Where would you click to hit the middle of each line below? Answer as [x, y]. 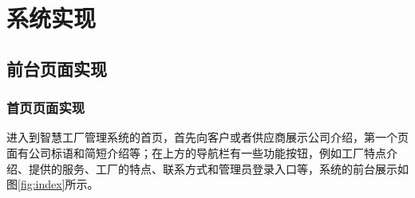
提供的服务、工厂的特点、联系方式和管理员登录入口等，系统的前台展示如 [218, 168]
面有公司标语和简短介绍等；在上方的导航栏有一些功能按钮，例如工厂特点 [196, 152]
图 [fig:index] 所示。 [53, 184]
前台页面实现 [57, 68]
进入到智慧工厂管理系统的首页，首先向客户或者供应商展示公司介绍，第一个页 [207, 137]
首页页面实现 [46, 108]
